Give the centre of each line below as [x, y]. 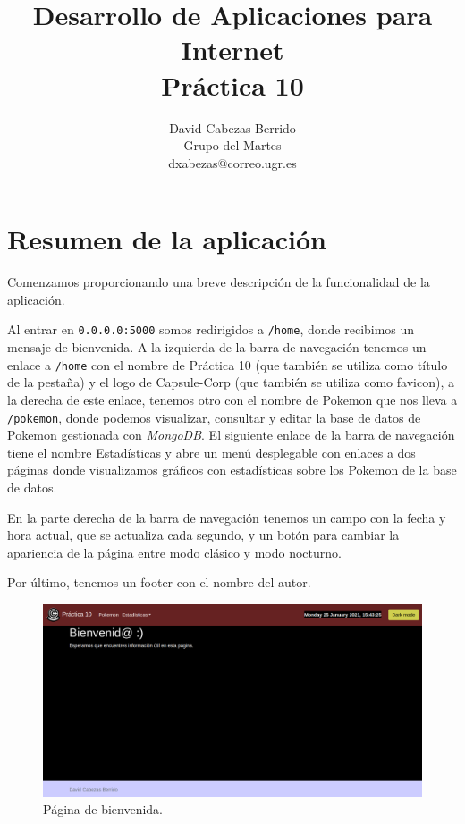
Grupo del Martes [232, 145]
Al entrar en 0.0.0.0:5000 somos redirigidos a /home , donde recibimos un [211, 329]
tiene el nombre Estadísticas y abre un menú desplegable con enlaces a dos [211, 452]
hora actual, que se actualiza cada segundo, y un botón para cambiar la [203, 535]
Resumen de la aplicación [167, 239]
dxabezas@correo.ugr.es [232, 162]
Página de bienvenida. [103, 809]
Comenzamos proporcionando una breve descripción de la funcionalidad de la [219, 282]
